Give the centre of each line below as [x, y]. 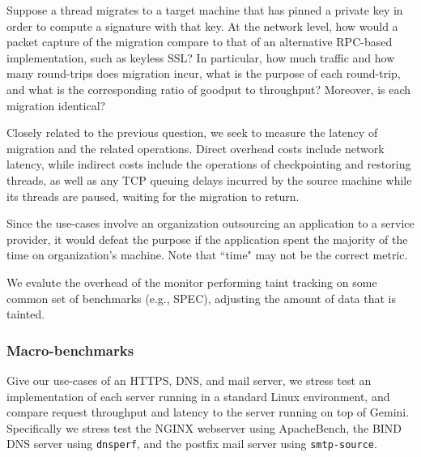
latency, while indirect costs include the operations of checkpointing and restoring [209, 164]
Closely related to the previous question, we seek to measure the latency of [192, 132]
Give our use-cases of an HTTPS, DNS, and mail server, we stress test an [189, 380]
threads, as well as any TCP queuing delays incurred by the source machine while [209, 179]
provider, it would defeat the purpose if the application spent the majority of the [207, 239]
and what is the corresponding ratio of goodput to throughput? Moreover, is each [209, 89]
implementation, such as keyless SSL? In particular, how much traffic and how [201, 57]
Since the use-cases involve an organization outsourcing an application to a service [210, 223]
